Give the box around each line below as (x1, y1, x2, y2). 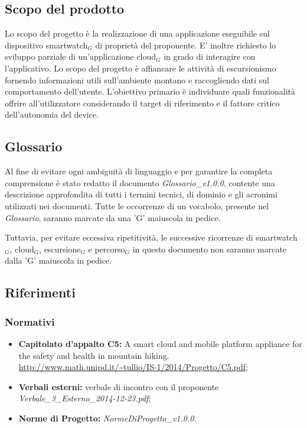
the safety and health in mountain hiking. (18, 349, 169, 361)
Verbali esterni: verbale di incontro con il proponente (18, 380, 219, 393)
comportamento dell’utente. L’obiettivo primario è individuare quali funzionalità (5, 85, 295, 98)
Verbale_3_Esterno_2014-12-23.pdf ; (18, 392, 151, 404)
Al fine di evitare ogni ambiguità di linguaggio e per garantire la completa (5, 165, 273, 177)
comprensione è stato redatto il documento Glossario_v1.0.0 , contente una (5, 176, 275, 189)
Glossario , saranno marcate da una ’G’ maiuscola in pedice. (5, 211, 221, 223)
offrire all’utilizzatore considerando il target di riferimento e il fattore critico (5, 96, 280, 109)
